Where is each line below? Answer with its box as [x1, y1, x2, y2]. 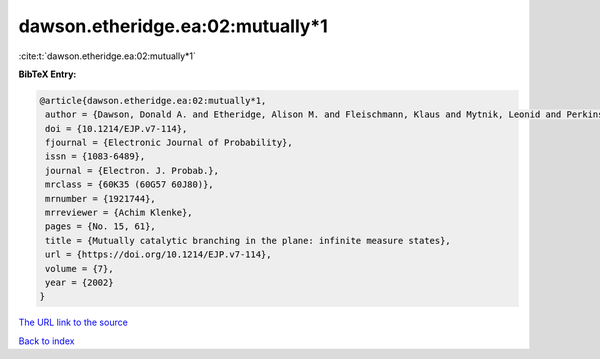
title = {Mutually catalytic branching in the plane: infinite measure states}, [45, 235, 452, 246]
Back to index [18, 335, 75, 347]
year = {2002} [45, 277, 114, 288]
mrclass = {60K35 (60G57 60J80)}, [45, 179, 214, 190]
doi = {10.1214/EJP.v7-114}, [45, 123, 188, 134]
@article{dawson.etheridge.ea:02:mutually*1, [39, 95, 267, 106]
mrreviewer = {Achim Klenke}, [45, 207, 194, 219]
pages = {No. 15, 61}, [45, 221, 157, 232]
